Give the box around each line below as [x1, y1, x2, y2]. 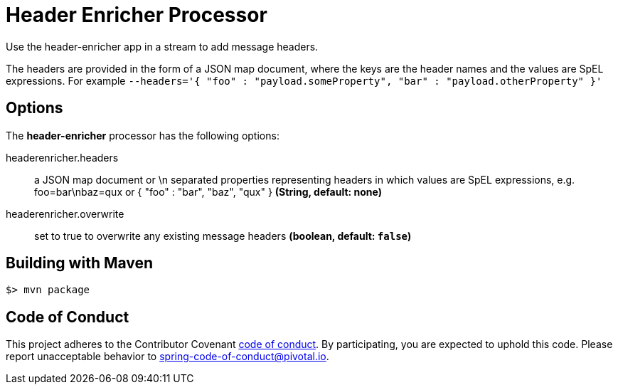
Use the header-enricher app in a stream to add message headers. [6, 40, 319, 53]
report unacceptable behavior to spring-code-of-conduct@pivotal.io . [6, 350, 329, 363]
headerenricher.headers [6, 151, 119, 164]
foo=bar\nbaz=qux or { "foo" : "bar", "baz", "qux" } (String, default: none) [34, 185, 382, 198]
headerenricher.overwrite [6, 207, 124, 220]
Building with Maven [6, 254, 154, 273]
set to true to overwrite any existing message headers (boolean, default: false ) [34, 229, 412, 242]
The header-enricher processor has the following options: [6, 129, 279, 142]
